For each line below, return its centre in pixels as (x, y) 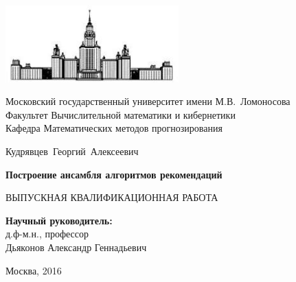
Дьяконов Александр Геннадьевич (76, 247)
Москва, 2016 (34, 270)
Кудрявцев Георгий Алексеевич (72, 151)
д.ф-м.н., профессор (47, 234)
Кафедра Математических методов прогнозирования (114, 128)
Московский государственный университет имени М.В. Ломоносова (148, 101)
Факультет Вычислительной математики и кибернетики (121, 114)
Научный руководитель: (59, 220)
